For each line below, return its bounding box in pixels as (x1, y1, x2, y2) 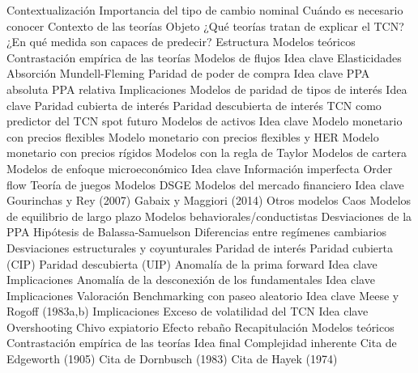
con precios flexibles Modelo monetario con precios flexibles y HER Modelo (6, 128, 379, 145)
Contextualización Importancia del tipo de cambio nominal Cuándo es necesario (6, 2, 403, 18)
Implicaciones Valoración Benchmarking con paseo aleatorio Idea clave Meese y (6, 286, 399, 303)
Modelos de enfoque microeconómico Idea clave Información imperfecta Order (6, 159, 393, 176)
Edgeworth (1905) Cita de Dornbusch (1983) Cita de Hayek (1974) (6, 350, 338, 367)
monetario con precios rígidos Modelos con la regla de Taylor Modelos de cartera (6, 144, 407, 161)
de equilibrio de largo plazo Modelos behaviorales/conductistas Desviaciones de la (6, 207, 412, 224)
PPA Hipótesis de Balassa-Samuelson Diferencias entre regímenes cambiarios (6, 223, 386, 240)
